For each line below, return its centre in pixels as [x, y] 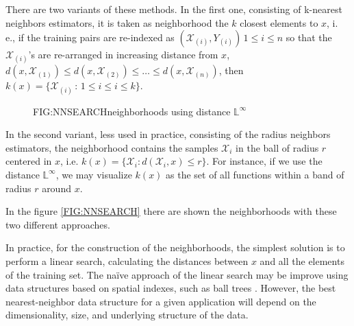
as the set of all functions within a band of [255, 174]
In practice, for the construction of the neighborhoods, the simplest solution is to [175, 247]
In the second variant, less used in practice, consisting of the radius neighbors [168, 134]
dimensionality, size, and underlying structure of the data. [127, 315]
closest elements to [279, 22]
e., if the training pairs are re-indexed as [90, 37]
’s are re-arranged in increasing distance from [123, 55]
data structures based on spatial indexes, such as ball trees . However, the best [171, 288]
